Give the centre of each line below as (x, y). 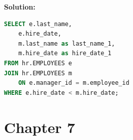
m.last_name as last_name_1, (66, 43)
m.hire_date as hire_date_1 (65, 53)
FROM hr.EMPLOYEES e (38, 63)
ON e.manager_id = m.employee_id (74, 83)
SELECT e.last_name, (38, 24)
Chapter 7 (40, 127)
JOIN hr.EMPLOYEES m (38, 73)
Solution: (20, 7)
